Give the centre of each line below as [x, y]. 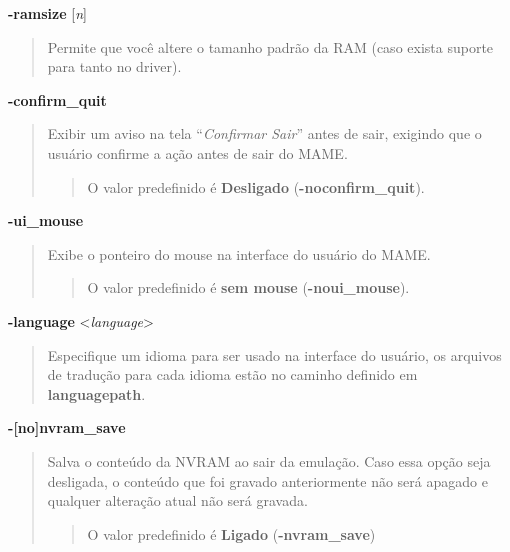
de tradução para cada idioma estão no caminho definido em [232, 374]
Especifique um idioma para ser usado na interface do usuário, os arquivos [274, 354]
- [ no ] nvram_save [67, 427]
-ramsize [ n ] [47, 13]
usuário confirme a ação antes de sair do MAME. [197, 152]
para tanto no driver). [114, 66]
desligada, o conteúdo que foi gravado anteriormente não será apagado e [267, 480]
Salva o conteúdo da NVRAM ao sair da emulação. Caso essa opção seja [269, 460]
